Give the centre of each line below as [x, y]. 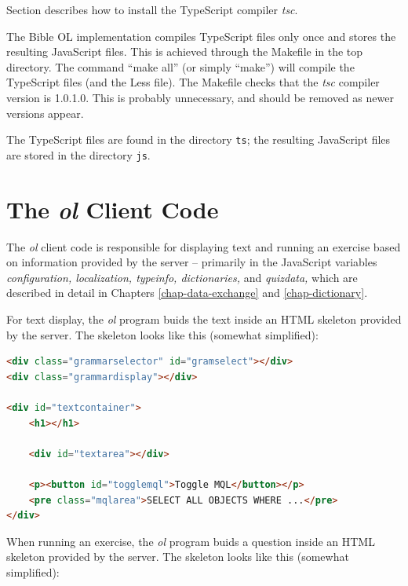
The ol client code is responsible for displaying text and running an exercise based [204, 246]
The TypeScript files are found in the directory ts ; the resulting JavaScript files [199, 139]
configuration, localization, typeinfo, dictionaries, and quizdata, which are [182, 277]
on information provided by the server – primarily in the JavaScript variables [192, 262]
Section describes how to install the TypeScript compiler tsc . [152, 9]
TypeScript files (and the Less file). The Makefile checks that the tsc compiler [193, 82]
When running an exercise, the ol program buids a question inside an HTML [191, 541]
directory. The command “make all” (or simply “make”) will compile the [180, 66]
